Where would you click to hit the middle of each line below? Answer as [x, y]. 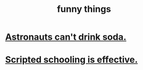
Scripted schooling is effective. [71, 60]
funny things [84, 9]
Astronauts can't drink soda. [66, 37]
